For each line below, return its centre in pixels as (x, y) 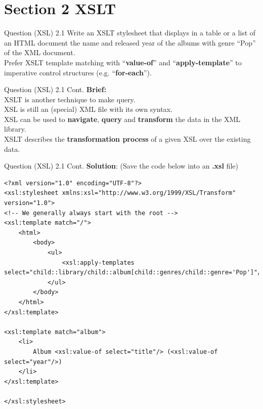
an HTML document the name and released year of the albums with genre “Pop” (130, 42)
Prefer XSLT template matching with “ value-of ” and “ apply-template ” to (123, 62)
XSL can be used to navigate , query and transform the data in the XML (122, 119)
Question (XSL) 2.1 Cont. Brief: (55, 89)
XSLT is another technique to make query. (70, 99)
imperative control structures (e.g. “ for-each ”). (78, 72)
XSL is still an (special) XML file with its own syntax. (88, 109)
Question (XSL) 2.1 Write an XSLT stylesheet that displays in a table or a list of (130, 33)
